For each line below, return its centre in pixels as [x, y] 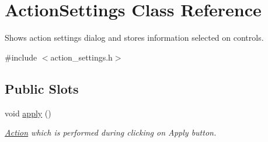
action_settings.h [81, 57]
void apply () [28, 113]
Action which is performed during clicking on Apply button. [111, 132]
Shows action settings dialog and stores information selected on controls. [134, 38]
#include [21, 57]
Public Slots [42, 88]
